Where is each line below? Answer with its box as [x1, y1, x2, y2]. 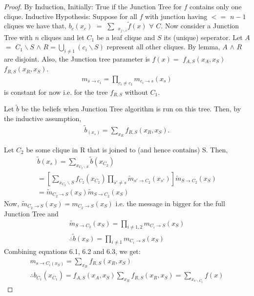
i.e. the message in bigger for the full [115, 198, 225, 208]
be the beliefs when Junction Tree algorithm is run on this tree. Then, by [21, 104, 241, 114]
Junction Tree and [4, 208, 59, 218]
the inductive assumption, [4, 113, 82, 123]
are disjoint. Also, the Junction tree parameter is [4, 53, 150, 63]
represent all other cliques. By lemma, [106, 42, 220, 52]
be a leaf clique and [96, 32, 155, 42]
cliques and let [41, 32, 85, 42]
